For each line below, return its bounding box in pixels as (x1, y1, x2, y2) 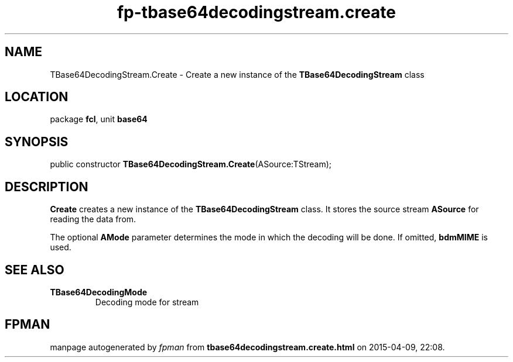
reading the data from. (50, 214, 136, 225)
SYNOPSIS (5, 134, 69, 149)
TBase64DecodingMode (50, 287, 148, 297)
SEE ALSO (5, 262, 64, 277)
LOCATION (5, 89, 69, 105)
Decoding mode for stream (95, 297, 199, 307)
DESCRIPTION (5, 179, 88, 194)
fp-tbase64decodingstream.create (117, 2, 396, 22)
